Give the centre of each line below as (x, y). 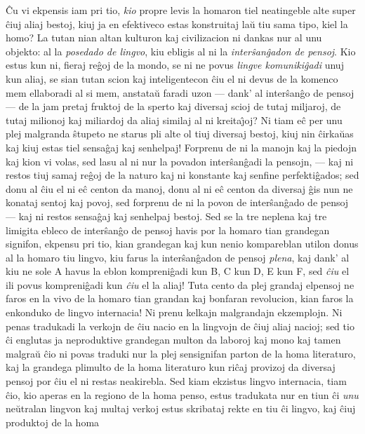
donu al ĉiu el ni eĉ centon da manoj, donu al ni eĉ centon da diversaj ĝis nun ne (179, 188)
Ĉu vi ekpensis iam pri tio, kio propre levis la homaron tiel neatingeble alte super (181, 10)
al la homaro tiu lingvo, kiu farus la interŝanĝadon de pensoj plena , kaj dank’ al (178, 257)
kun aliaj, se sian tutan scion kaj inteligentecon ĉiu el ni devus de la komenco (172, 78)
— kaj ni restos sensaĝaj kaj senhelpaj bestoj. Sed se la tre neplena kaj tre (166, 216)
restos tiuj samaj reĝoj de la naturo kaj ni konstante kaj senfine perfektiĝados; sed (182, 175)
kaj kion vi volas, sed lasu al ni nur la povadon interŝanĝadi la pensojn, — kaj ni (180, 161)
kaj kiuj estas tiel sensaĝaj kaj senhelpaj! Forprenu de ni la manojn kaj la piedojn (181, 147)
